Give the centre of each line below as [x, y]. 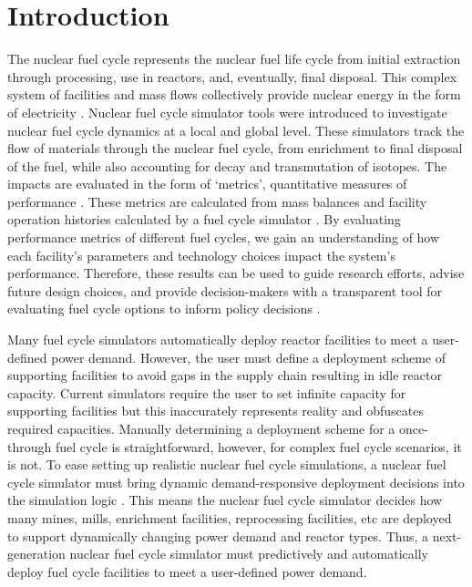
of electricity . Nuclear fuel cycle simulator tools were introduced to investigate [227, 112]
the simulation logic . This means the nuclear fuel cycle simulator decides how [225, 500]
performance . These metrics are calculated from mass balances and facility [217, 201]
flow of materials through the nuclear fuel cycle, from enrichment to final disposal [235, 148]
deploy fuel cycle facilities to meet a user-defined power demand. [187, 571]
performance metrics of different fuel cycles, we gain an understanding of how [224, 237]
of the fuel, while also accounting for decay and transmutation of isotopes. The [227, 165]
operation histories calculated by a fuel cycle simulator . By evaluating [204, 219]
